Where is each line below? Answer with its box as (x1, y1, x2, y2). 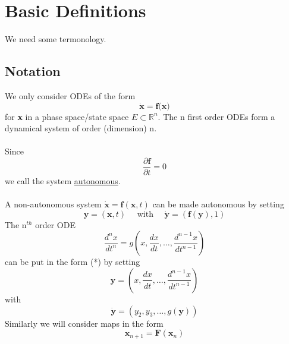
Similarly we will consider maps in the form (5, 317, 164, 329)
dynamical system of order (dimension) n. (5, 122, 157, 134)
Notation (5, 62, 61, 80)
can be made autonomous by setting (152, 198, 284, 210)
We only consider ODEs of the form (5, 89, 136, 102)
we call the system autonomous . (5, 174, 121, 187)
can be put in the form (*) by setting (5, 255, 140, 268)
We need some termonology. (5, 33, 106, 45)
